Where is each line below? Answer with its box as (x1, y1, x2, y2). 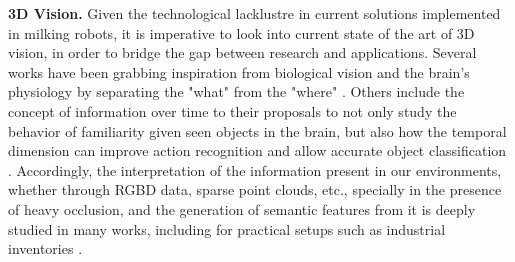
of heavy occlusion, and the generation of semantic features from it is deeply (8, 198, 476, 219)
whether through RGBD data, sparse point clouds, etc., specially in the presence (8, 179, 502, 200)
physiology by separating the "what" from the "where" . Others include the (8, 81, 465, 102)
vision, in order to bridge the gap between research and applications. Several (8, 42, 477, 63)
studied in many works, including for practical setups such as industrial (8, 218, 446, 239)
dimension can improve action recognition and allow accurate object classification (8, 140, 507, 161)
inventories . (8, 238, 83, 259)
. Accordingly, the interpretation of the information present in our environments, (8, 159, 502, 180)
